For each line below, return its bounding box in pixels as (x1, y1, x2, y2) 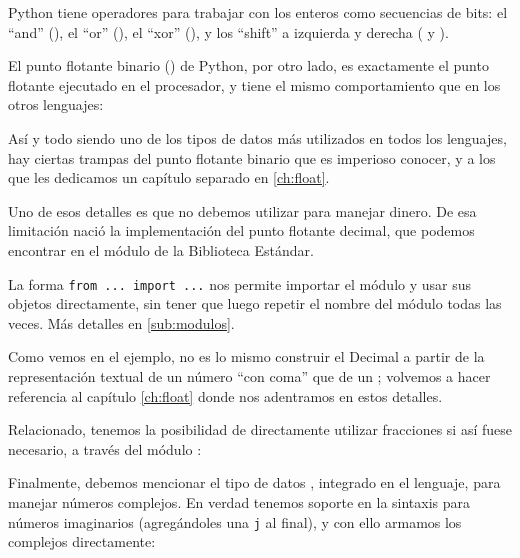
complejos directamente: (8, 531, 156, 552)
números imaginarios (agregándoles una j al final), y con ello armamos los (8, 511, 462, 532)
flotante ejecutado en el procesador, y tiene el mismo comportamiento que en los (8, 74, 501, 95)
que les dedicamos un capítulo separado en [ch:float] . (8, 167, 330, 188)
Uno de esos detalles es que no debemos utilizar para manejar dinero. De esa (8, 200, 477, 221)
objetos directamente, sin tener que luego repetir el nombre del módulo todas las (8, 293, 502, 314)
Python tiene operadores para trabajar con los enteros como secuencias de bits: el (8, 2, 508, 22)
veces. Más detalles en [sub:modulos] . (8, 312, 235, 333)
